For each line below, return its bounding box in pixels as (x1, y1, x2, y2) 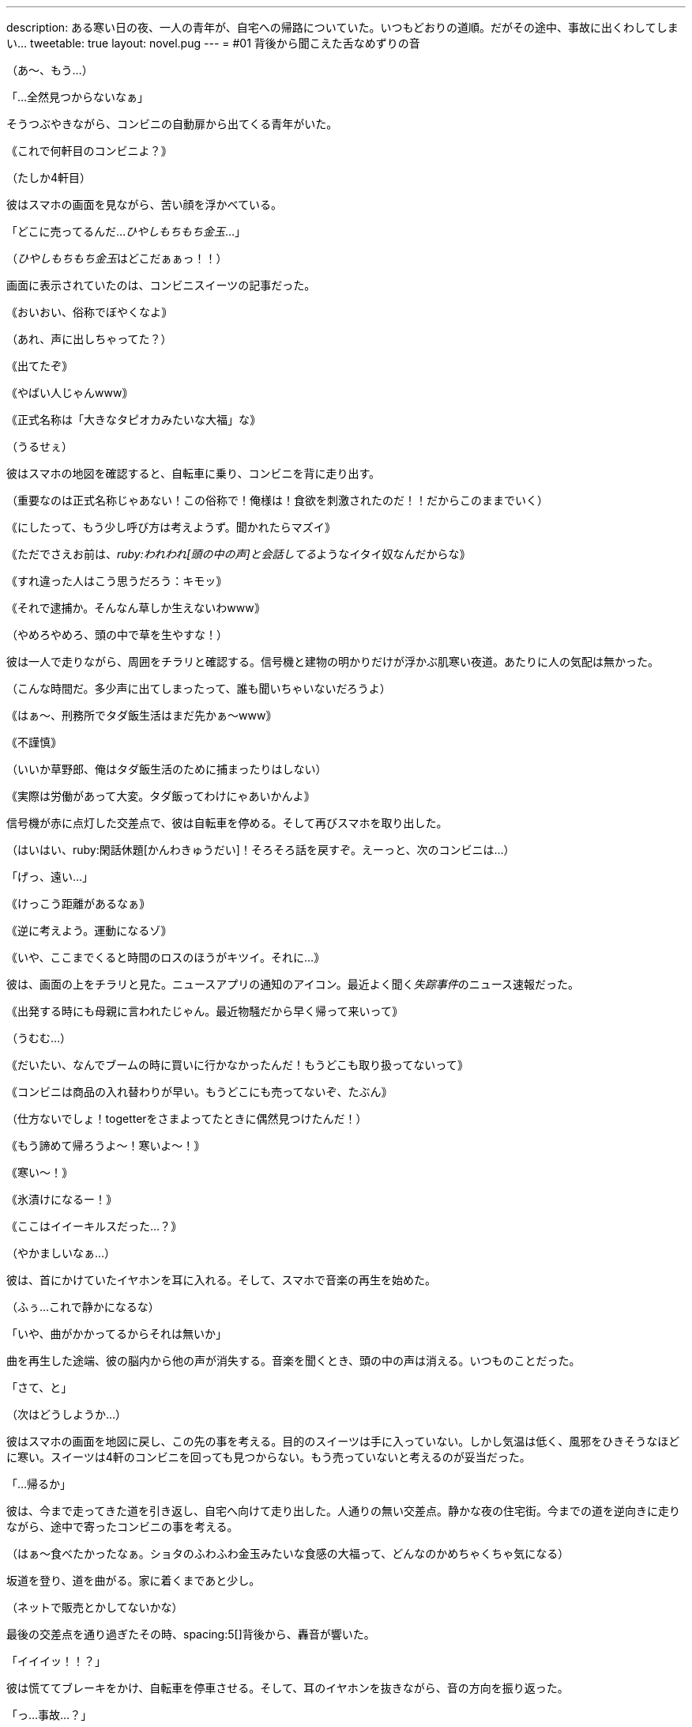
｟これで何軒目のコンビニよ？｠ (6, 144, 172, 157)
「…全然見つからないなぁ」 (6, 90, 149, 104)
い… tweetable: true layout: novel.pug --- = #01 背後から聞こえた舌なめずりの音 (6, 36, 420, 50)
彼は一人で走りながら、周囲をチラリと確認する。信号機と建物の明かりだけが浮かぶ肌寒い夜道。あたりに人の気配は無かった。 (6, 655, 659, 668)
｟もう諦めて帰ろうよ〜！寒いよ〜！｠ (6, 1139, 205, 1152)
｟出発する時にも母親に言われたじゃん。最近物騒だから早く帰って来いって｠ (6, 1004, 403, 1018)
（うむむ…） (6, 1031, 72, 1045)
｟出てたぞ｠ (6, 359, 73, 372)
